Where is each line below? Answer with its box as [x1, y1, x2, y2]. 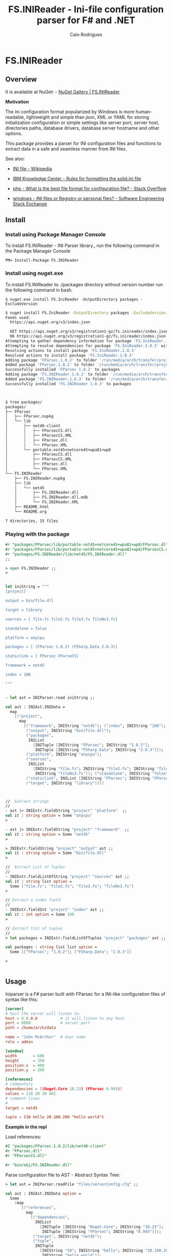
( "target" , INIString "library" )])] [26, 780, 104, 786]
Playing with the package [5, 530, 70, 537]
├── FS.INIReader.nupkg [14, 475, 66, 481]
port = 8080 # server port [5, 1020, 91, 1025]
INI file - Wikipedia [12, 165, 52, 172]
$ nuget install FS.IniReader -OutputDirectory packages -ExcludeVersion [5, 310, 166, 316]
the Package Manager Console [5, 248, 71, 254]
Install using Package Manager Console [5, 231, 106, 238]
